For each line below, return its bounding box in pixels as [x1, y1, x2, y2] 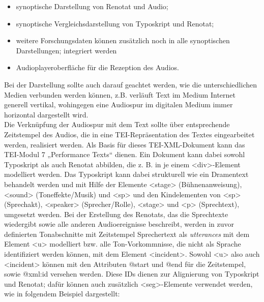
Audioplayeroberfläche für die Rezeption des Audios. [16, 62, 179, 73]
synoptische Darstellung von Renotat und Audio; [16, 1, 168, 11]
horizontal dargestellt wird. [4, 109, 89, 119]
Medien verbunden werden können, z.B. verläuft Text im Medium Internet [4, 89, 236, 100]
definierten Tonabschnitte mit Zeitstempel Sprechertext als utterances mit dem [4, 228, 250, 239]
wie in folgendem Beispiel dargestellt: [4, 288, 120, 299]
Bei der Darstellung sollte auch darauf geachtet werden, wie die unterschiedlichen [4, 79, 257, 89]
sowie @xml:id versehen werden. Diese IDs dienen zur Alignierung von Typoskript [4, 268, 259, 279]
